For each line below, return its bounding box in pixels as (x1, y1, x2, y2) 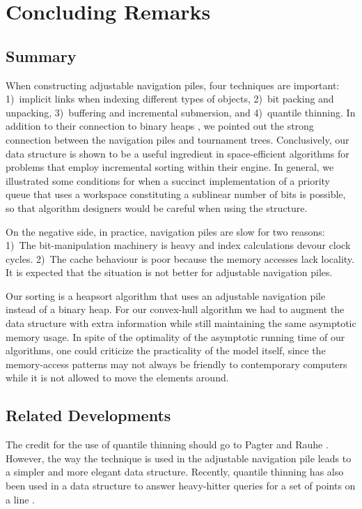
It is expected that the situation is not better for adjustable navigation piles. (6, 265, 333, 280)
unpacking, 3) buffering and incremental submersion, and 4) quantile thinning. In (6, 105, 356, 119)
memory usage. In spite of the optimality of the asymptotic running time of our (6, 329, 345, 344)
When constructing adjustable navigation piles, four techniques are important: (6, 77, 340, 92)
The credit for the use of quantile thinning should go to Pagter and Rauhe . (6, 437, 329, 452)
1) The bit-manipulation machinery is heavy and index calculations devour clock (6, 238, 351, 252)
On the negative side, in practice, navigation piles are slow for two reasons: (6, 224, 325, 238)
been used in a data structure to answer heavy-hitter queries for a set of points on (6, 478, 356, 493)
